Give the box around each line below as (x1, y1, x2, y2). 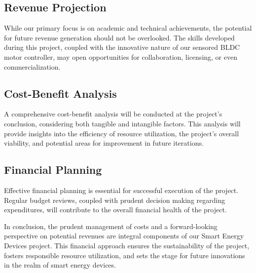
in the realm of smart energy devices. (4, 260, 116, 270)
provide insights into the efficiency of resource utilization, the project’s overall (4, 128, 239, 138)
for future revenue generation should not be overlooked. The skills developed (4, 32, 235, 42)
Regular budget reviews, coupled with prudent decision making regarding (4, 195, 225, 205)
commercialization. (4, 61, 61, 72)
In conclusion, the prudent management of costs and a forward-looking (4, 221, 218, 231)
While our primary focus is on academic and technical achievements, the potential (4, 23, 252, 33)
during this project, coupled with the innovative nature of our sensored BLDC (4, 42, 240, 52)
